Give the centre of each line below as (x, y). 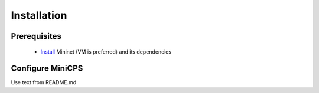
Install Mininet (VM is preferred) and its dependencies (106, 52)
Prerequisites (36, 36)
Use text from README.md (44, 82)
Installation (39, 15)
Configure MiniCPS (47, 69)
